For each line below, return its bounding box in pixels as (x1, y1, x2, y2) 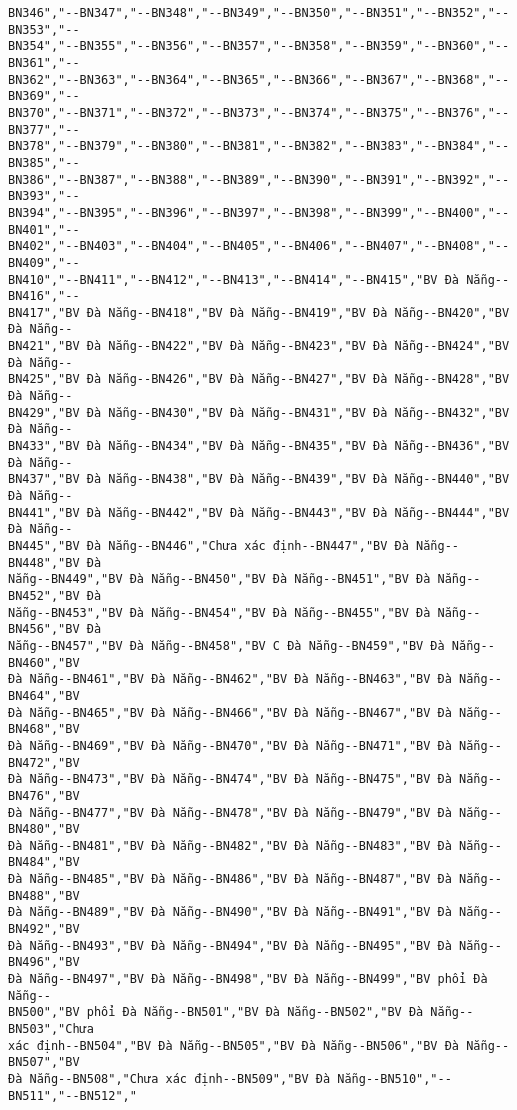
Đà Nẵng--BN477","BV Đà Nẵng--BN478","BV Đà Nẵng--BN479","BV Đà (8, 805, 452, 820)
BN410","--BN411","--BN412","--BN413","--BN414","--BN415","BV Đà (8, 272, 460, 287)
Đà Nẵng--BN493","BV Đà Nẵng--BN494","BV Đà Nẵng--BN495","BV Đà (8, 938, 452, 953)
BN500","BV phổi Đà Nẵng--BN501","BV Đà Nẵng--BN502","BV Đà (8, 1005, 424, 1020)
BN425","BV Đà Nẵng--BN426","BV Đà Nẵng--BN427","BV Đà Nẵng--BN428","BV (8, 372, 510, 387)
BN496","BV (8, 955, 80, 970)
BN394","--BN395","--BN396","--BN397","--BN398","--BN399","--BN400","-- (8, 205, 510, 220)
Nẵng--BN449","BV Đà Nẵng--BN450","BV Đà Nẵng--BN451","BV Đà (8, 572, 431, 587)
